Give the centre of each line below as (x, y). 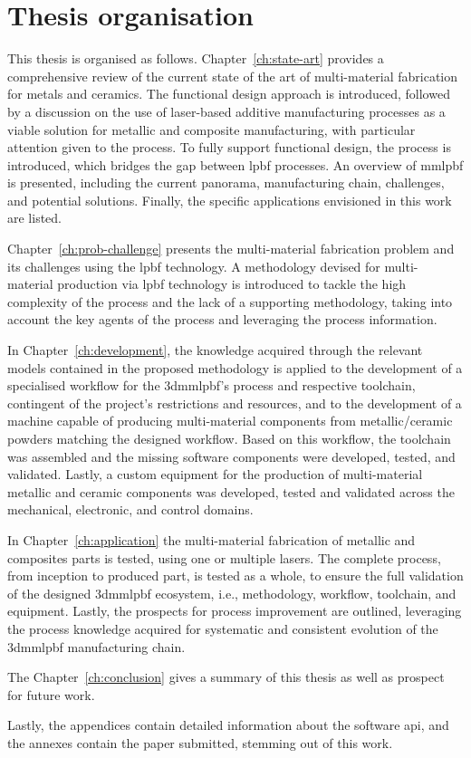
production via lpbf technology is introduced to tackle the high (232, 284)
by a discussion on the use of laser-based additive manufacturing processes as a (226, 111)
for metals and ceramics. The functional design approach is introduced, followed (229, 94)
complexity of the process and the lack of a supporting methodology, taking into (230, 301)
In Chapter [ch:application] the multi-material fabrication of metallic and (211, 539)
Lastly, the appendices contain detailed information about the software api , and (228, 725)
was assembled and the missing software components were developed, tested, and (231, 456)
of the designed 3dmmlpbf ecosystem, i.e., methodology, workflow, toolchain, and (232, 593)
